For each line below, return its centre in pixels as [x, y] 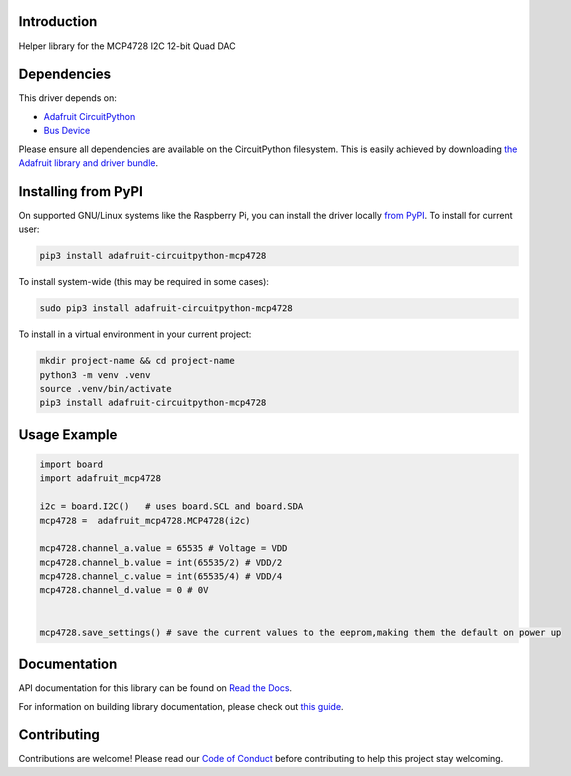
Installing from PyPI [81, 191]
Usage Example [68, 434]
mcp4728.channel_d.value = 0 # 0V [124, 590]
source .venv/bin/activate [105, 388]
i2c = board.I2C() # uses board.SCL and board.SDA [171, 506]
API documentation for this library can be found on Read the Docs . [155, 688]
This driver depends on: [67, 98]
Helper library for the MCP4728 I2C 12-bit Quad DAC [127, 46]
